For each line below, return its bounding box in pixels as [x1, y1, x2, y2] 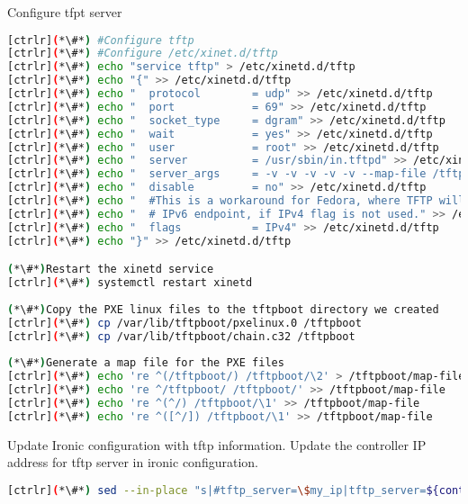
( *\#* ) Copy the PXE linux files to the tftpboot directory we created [7, 302, 439, 316]
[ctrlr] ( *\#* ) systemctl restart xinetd [7, 276, 253, 290]
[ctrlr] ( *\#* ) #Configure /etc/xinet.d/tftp [7, 47, 278, 60]
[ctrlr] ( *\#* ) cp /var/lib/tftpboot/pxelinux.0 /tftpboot [7, 316, 362, 329]
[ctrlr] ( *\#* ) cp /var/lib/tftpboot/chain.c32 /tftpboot [7, 329, 355, 343]
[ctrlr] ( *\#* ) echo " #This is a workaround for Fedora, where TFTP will [7, 194, 465, 208]
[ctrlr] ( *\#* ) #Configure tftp [7, 33, 194, 47]
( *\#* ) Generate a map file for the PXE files [7, 356, 284, 370]
